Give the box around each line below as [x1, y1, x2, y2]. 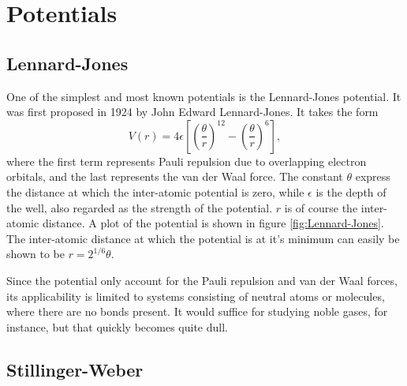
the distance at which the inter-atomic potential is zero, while [6, 183, 304, 200]
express [355, 168, 390, 185]
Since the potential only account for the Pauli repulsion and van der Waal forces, [6, 272, 398, 288]
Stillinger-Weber [6, 357, 144, 381]
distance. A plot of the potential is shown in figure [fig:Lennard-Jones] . [42, 215, 384, 231]
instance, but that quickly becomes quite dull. [6, 318, 228, 335]
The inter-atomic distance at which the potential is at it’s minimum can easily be [6, 230, 400, 246]
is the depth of [316, 183, 386, 200]
